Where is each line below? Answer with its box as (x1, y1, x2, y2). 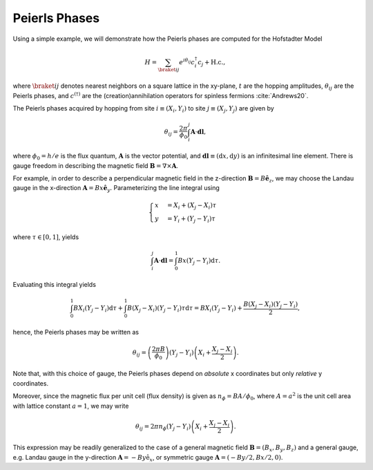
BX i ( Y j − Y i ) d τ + (73, 304, 124, 314)
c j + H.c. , (198, 58, 226, 68)
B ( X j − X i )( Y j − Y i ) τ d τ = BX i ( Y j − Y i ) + (126, 304, 243, 314)
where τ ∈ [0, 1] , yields (12, 232, 79, 241)
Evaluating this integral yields (12, 280, 97, 288)
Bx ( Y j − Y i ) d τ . (178, 256, 221, 266)
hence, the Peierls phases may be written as (12, 328, 140, 336)
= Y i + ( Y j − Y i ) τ (166, 215, 216, 225)
